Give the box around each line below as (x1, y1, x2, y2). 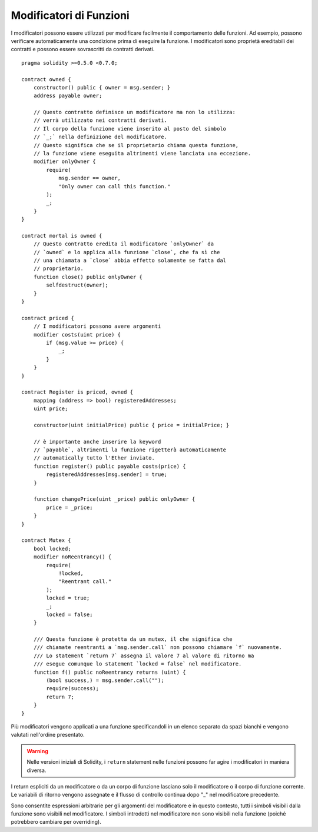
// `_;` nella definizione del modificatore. (33, 134, 168, 141)
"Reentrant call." (58, 578, 112, 585)
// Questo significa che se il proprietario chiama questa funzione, (33, 142, 239, 148)
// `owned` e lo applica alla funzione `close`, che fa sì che (33, 249, 220, 255)
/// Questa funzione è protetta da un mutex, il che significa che (33, 636, 233, 643)
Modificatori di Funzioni (11, 9, 130, 22)
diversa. (26, 767, 47, 774)
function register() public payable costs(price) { (33, 462, 186, 470)
